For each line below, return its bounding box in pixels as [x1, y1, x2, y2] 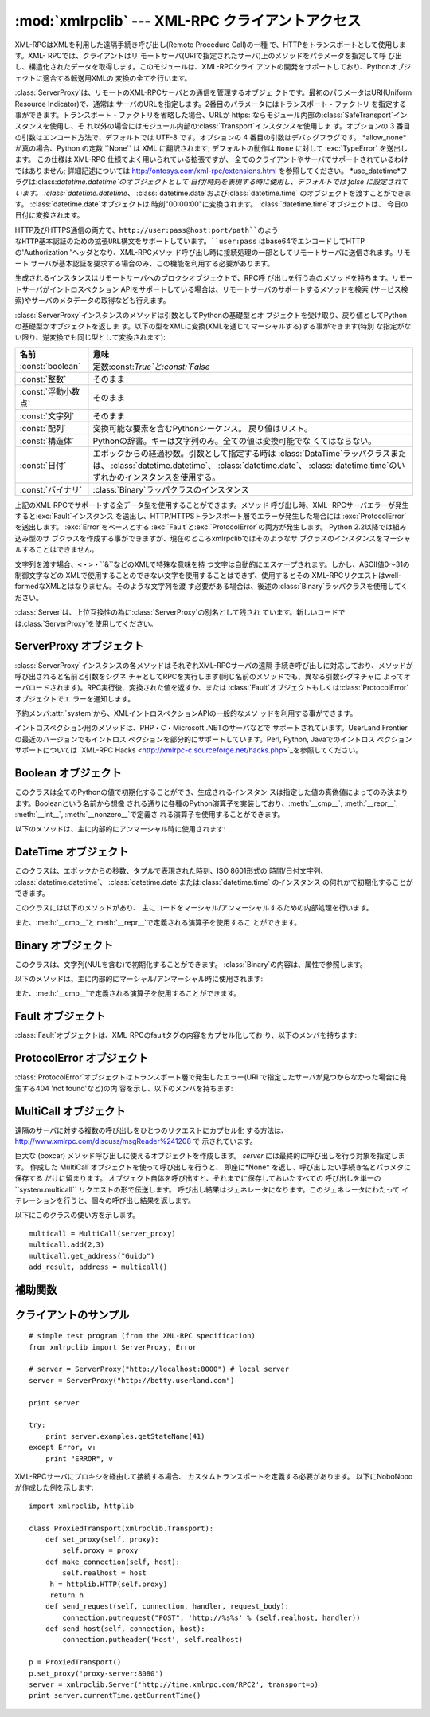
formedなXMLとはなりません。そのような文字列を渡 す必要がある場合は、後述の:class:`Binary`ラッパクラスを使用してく [14, 582, 408, 591]
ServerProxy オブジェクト [14, 639, 144, 653]
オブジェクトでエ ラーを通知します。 [14, 693, 135, 703]
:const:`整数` [19, 373, 67, 384]
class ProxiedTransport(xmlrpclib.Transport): [29, 1523, 214, 1533]
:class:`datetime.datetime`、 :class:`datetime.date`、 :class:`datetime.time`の [111, 459, 397, 470]
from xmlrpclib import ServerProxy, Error [29, 1342, 197, 1351]
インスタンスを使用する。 [124, 471, 221, 482]
